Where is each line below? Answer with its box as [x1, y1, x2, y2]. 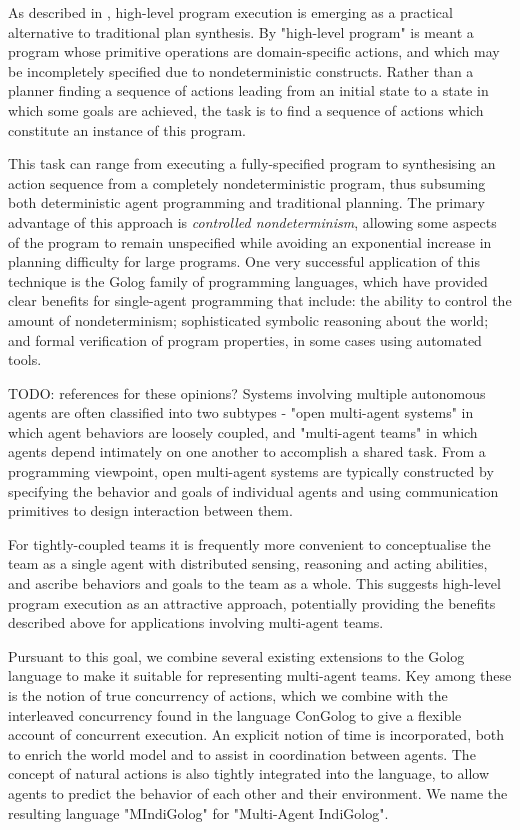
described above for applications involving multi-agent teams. [8, 612, 384, 633]
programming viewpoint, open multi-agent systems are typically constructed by [8, 461, 494, 482]
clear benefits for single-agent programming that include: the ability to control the [8, 290, 512, 311]
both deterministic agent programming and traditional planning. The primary [8, 192, 485, 213]
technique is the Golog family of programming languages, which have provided [8, 270, 488, 291]
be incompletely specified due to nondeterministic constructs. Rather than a [8, 60, 474, 81]
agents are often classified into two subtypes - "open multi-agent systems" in [8, 402, 474, 423]
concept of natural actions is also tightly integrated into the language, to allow [8, 763, 489, 784]
